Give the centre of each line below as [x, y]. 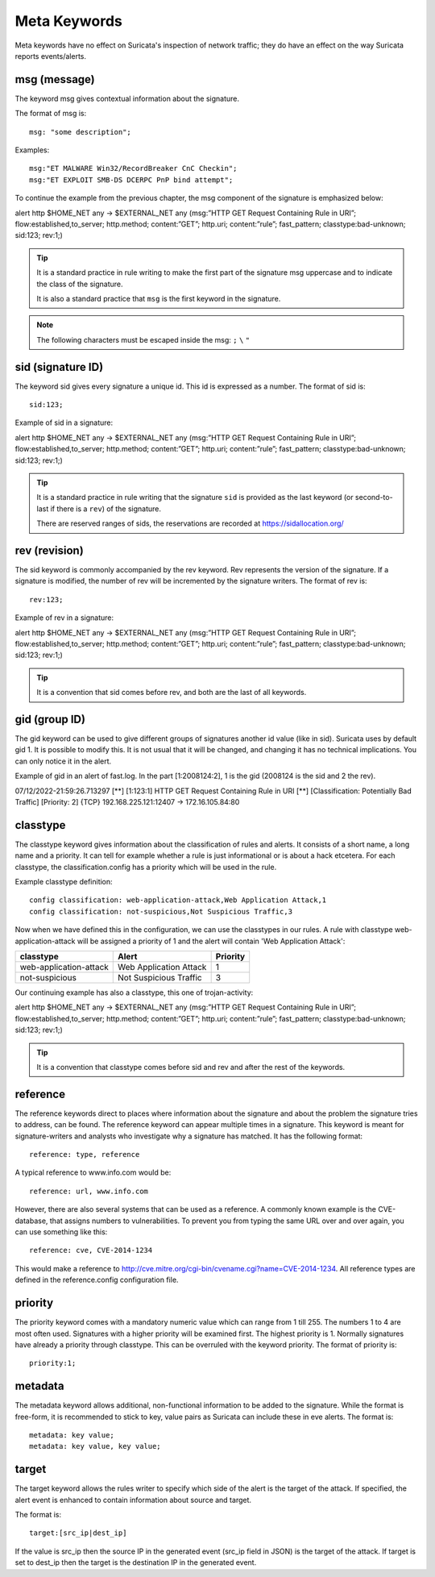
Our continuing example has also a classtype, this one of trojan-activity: [134, 992]
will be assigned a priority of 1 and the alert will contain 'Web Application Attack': [211, 941]
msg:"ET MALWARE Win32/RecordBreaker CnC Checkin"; [133, 169]
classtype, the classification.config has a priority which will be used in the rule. [146, 867]
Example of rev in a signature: [64, 618]
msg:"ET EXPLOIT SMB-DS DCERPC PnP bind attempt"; [131, 180]
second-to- [374, 497]
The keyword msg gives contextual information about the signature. [127, 98]
